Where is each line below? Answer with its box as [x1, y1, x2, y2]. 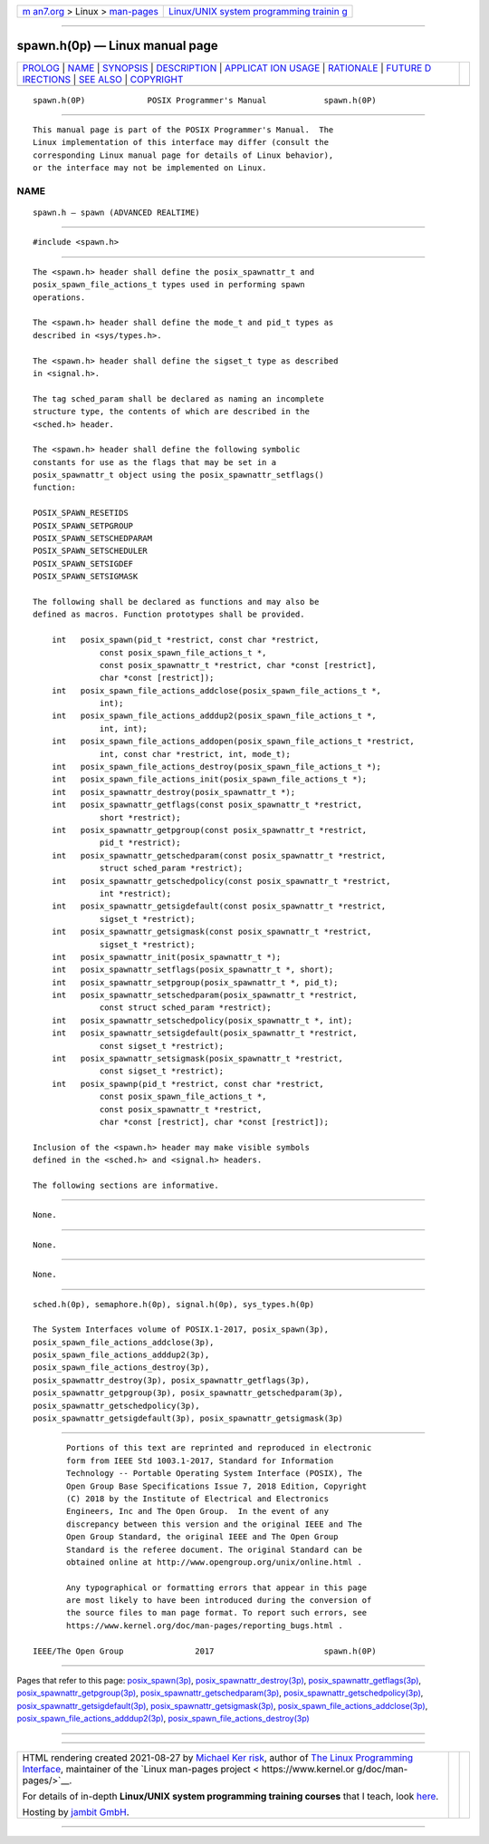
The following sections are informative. [33, 1179, 219, 1190]
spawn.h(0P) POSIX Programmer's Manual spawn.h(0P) [33, 95, 377, 105]
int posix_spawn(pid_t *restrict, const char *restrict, [51, 635, 320, 645]
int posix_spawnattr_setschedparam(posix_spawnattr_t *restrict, [51, 990, 358, 1001]
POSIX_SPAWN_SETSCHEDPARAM [33, 533, 153, 544]
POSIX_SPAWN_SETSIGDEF [33, 558, 134, 568]
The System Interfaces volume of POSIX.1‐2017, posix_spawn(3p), [33, 1325, 330, 1334]
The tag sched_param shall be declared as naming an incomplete [33, 393, 325, 403]
